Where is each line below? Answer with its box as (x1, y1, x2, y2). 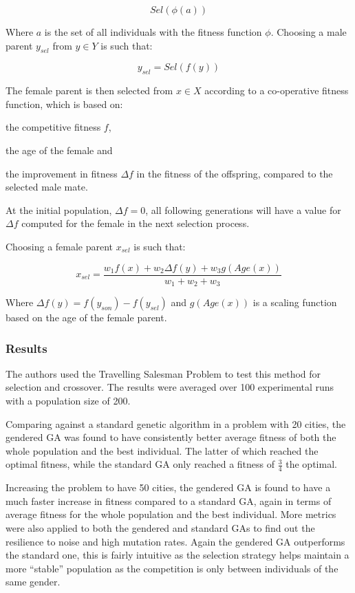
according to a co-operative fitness (204, 83, 349, 98)
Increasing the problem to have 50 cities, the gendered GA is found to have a (6, 480, 331, 495)
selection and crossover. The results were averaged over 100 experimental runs (6, 380, 334, 394)
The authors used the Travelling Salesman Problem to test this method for (6, 366, 321, 380)
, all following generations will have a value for (145, 202, 341, 217)
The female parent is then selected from (6, 83, 173, 98)
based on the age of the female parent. (6, 310, 167, 325)
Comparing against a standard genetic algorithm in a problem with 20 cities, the (6, 416, 346, 431)
